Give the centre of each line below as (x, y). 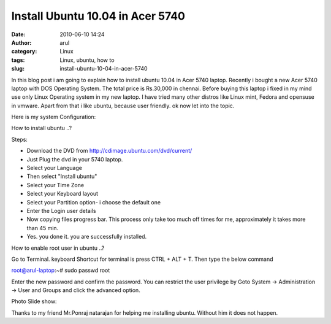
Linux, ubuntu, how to (87, 60)
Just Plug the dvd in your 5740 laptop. (75, 159)
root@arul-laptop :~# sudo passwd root (61, 271)
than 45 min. (43, 228)
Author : (21, 42)
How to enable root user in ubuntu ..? (58, 248)
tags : (18, 60)
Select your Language (55, 168)
